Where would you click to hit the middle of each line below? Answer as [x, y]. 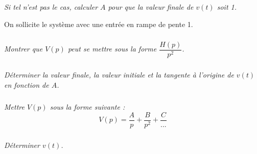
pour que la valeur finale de [151, 7]
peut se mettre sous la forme [112, 49]
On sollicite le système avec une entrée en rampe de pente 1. [99, 24]
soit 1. [227, 7]
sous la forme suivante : [87, 106]
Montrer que [24, 49]
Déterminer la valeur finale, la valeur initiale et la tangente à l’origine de [119, 75]
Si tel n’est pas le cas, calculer [51, 7]
